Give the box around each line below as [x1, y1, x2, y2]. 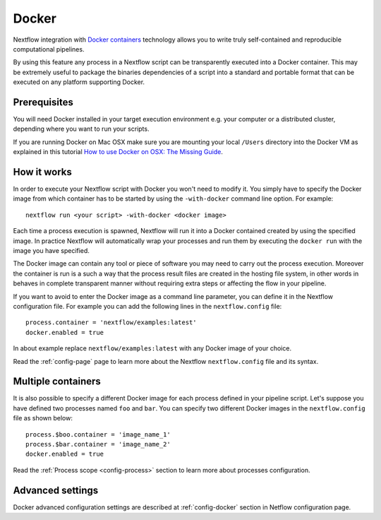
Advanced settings [13, 484, 99, 496]
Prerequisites [13, 96, 73, 108]
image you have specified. [13, 247, 90, 255]
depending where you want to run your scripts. [13, 124, 150, 134]
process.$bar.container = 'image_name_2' [25, 440, 171, 449]
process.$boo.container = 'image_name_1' [25, 430, 171, 438]
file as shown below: [13, 414, 73, 422]
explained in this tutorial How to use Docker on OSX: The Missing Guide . [13, 148, 224, 156]
